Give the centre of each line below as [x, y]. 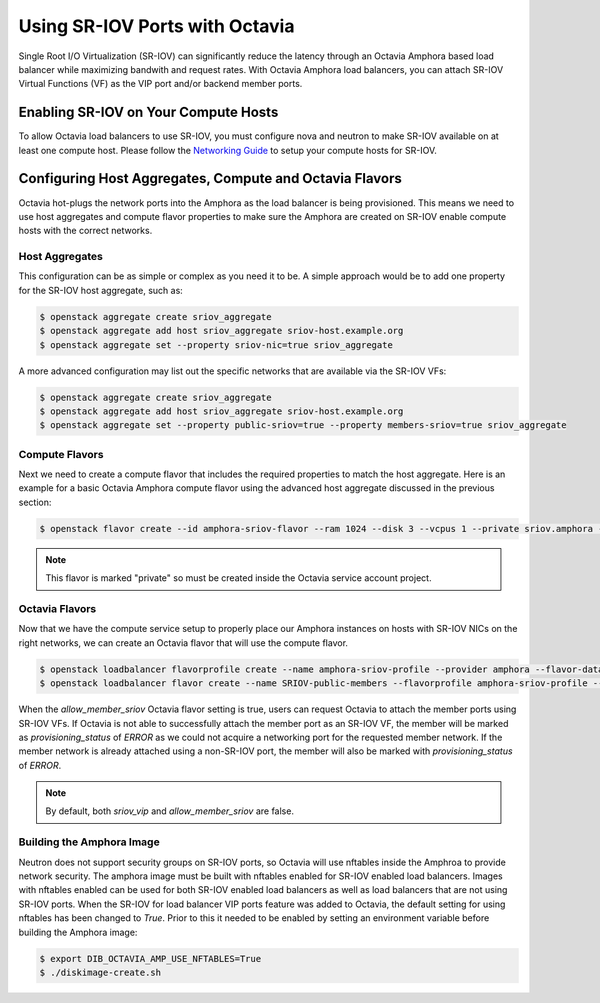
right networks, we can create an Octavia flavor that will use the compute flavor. [183, 642]
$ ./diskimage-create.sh [100, 972]
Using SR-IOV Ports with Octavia [156, 26]
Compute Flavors [61, 454]
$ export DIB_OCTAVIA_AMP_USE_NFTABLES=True [150, 958]
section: [35, 502]
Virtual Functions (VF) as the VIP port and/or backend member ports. [160, 84]
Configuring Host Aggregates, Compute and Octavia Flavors [210, 178]
